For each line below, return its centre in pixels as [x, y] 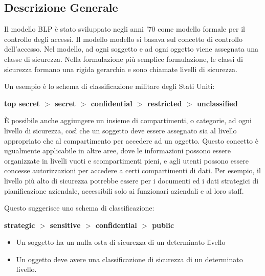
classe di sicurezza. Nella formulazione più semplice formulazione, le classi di [124, 59]
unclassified [217, 103]
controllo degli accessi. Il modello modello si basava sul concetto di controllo [123, 39]
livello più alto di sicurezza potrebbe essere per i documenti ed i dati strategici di [131, 180]
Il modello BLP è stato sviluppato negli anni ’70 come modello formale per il [125, 29]
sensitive [65, 225]
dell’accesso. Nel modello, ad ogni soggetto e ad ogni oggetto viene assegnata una [131, 49]
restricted [165, 103]
